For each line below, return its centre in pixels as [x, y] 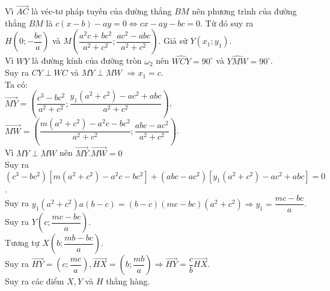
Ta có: [16, 84]
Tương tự [22, 243]
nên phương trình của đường [244, 11]
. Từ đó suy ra [227, 23]
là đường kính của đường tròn [87, 60]
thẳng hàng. [128, 281]
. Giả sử [173, 41]
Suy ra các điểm [35, 281]
